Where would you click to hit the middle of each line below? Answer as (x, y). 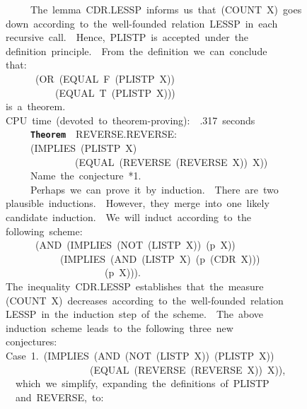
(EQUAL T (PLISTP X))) (115, 92)
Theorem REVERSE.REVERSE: (104, 134)
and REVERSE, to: (59, 397)
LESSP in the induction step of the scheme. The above (134, 314)
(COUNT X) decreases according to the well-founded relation (145, 300)
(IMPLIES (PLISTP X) (83, 148)
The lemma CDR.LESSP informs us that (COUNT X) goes (166, 9)
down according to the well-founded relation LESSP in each (142, 23)
